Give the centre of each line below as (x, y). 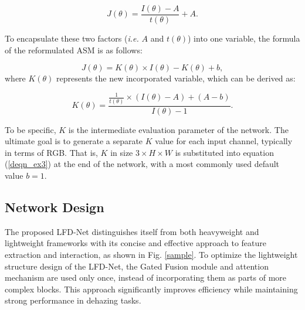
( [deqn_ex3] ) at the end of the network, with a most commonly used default (142, 164)
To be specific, (30, 129)
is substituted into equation (224, 152)
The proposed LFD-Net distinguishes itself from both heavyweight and (132, 231)
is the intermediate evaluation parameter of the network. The (178, 129)
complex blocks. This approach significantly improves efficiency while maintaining (151, 289)
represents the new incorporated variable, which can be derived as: (176, 78)
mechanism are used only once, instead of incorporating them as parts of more (146, 277)
